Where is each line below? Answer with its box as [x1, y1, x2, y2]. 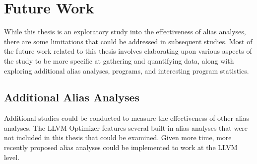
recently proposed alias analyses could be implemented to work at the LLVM [4, 142, 238, 153]
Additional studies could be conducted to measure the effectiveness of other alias [4, 113, 250, 123]
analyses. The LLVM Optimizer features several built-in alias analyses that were [4, 122, 248, 133]
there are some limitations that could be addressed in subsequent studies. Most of [4, 36, 253, 46]
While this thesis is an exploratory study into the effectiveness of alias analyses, [4, 26, 246, 37]
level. [4, 152, 20, 162]
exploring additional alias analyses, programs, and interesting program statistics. [4, 65, 249, 76]
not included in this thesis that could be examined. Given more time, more [4, 132, 232, 143]
